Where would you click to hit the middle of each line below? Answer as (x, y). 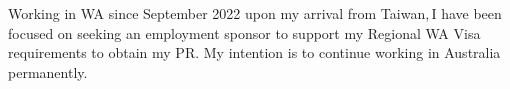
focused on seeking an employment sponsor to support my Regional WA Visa (244, 32)
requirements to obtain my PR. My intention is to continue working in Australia (254, 52)
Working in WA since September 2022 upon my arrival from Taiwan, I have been (255, 13)
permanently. (48, 71)
